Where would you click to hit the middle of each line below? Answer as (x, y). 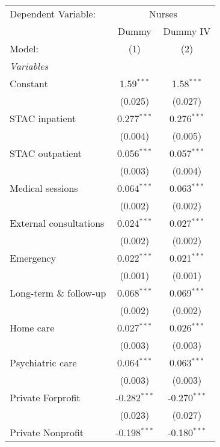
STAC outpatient (46, 153)
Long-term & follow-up (58, 293)
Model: (24, 48)
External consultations (57, 223)
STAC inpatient (43, 118)
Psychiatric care (43, 362)
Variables (29, 66)
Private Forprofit (45, 397)
